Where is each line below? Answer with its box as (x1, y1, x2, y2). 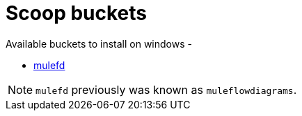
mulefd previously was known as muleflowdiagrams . (35, 82, 297, 97)
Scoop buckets (6, 1, 148, 25)
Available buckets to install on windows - (6, 37, 192, 50)
